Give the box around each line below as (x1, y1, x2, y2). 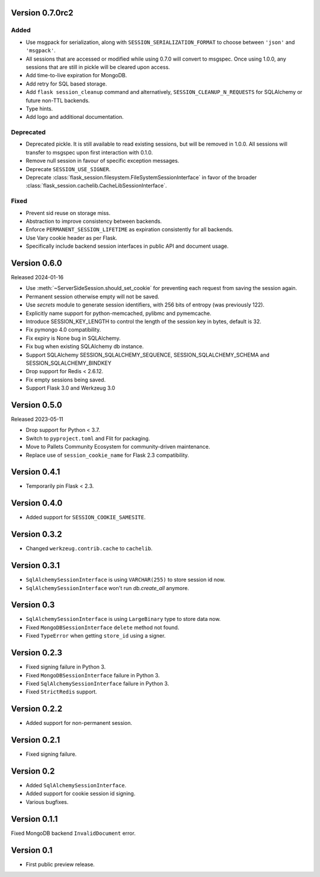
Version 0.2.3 (11, 648, 62, 658)
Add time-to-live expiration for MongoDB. (25, 72, 127, 79)
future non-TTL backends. (25, 97, 90, 104)
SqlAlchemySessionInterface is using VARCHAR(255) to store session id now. (25, 576, 226, 583)
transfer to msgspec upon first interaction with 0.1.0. (25, 149, 153, 156)
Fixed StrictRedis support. (25, 688, 97, 695)
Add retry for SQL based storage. (25, 80, 107, 87)
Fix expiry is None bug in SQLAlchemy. (25, 335, 121, 342)
